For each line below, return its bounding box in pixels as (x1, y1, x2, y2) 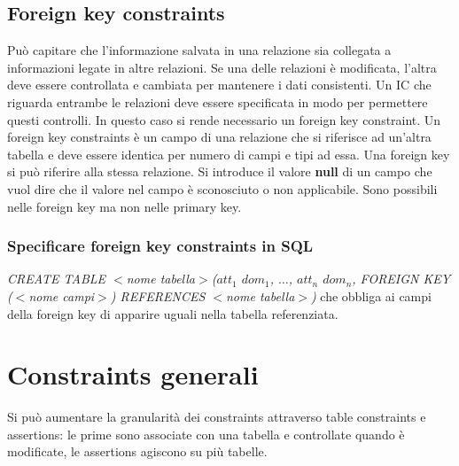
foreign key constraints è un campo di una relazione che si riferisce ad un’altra (7, 128, 432, 146)
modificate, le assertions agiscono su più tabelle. (7, 442, 268, 461)
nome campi (28, 286, 95, 305)
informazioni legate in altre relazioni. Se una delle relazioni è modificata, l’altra (7, 58, 437, 76)
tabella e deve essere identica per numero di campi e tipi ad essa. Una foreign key (7, 144, 450, 163)
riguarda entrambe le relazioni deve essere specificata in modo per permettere (7, 92, 428, 111)
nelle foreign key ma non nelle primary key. (7, 197, 242, 215)
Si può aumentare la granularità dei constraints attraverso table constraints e (7, 408, 426, 426)
